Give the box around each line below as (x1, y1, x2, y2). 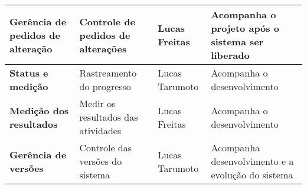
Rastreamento (79, 66, 137, 79)
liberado (211, 48, 250, 62)
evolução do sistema (211, 168, 293, 181)
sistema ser (211, 35, 264, 48)
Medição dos (9, 103, 69, 117)
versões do (79, 154, 122, 168)
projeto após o (211, 21, 279, 35)
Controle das (79, 141, 132, 154)
